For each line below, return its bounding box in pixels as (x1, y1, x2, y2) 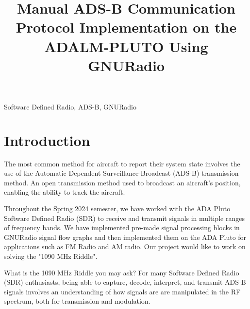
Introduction (4, 130, 90, 150)
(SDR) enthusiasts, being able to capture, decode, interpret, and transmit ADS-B (4, 277, 246, 287)
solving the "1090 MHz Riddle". (4, 251, 98, 261)
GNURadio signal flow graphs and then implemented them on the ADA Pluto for (4, 232, 247, 242)
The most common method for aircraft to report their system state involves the (4, 158, 240, 168)
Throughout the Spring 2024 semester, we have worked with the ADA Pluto (4, 203, 231, 214)
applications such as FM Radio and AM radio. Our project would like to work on (4, 241, 246, 252)
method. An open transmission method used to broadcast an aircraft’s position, (4, 177, 241, 187)
